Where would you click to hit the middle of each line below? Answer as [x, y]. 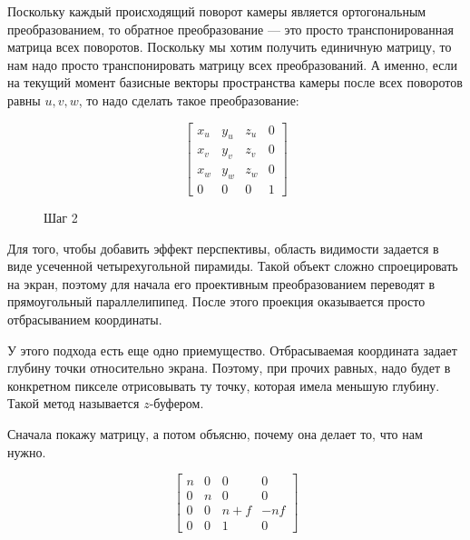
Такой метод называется [73, 403]
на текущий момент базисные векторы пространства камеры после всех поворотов [235, 82]
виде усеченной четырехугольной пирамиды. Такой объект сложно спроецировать [233, 266]
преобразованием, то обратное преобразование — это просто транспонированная [230, 29]
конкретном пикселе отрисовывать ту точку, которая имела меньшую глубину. [224, 385]
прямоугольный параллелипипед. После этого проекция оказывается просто [216, 301]
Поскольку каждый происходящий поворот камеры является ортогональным [217, 11]
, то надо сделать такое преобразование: [189, 100]
